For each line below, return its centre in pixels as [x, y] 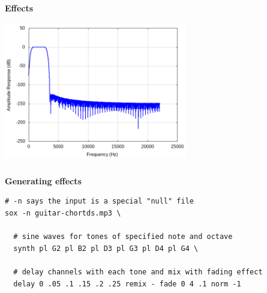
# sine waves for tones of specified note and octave [123, 237]
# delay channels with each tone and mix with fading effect [138, 272]
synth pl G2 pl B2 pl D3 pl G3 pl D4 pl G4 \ [106, 248]
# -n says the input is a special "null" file [99, 201]
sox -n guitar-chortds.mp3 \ [63, 213]
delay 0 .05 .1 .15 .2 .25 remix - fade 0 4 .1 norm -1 [127, 284]
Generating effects [43, 180]
